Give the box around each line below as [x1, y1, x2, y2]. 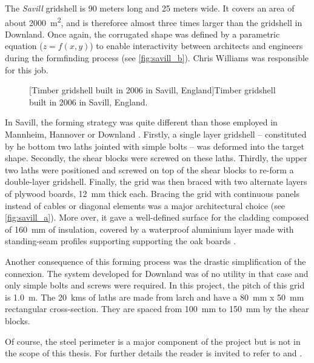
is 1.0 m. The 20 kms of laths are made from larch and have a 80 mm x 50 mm [5, 290, 304, 303]
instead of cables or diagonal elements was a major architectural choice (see [5, 199, 286, 211]
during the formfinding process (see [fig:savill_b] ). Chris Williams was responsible [5, 52, 309, 64]
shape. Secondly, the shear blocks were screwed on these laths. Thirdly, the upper [5, 152, 307, 164]
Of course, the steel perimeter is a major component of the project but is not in [5, 335, 301, 347]
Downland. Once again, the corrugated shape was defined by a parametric [5, 27, 280, 40]
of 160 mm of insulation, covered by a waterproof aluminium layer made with [5, 222, 294, 235]
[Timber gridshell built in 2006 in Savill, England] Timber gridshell [29, 84, 276, 96]
